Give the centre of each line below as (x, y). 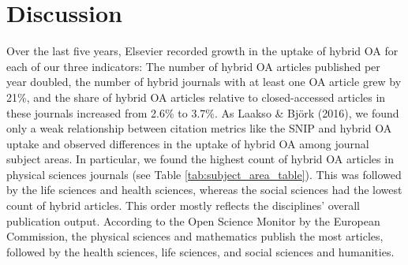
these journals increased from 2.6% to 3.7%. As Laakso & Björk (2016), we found (203, 112)
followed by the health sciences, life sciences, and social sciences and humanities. (200, 251)
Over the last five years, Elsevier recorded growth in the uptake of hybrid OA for (202, 51)
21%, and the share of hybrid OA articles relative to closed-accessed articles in (196, 97)
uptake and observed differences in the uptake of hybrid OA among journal (188, 143)
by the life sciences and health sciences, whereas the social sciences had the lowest (204, 190)
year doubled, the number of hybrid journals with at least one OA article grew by (204, 82)
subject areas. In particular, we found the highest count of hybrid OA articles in (200, 159)
